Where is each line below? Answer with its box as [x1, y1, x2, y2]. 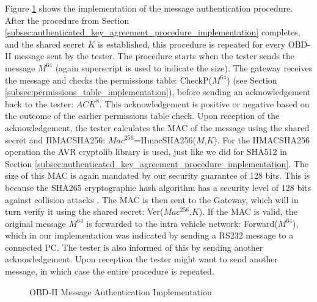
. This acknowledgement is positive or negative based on [99, 97, 310, 110]
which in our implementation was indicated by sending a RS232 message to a [5, 229, 294, 242]
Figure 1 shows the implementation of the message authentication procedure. [5, 2, 293, 14]
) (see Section [227, 73, 277, 86]
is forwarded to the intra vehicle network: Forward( [86, 217, 278, 229]
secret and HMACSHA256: [5, 133, 106, 146]
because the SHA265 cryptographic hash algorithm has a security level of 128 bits [5, 181, 312, 193]
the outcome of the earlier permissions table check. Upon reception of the [5, 109, 280, 122]
